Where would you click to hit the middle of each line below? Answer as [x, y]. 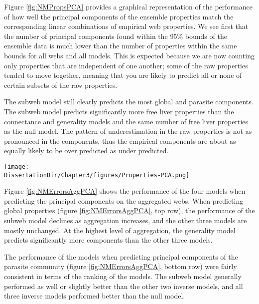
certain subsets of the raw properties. [61, 85]
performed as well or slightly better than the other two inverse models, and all [124, 286]
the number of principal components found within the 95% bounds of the [116, 36]
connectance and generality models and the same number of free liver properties [126, 121]
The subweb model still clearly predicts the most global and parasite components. [129, 102]
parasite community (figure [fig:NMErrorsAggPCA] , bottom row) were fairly [121, 266]
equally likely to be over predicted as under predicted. [86, 151]
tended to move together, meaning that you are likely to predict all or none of [123, 75]
